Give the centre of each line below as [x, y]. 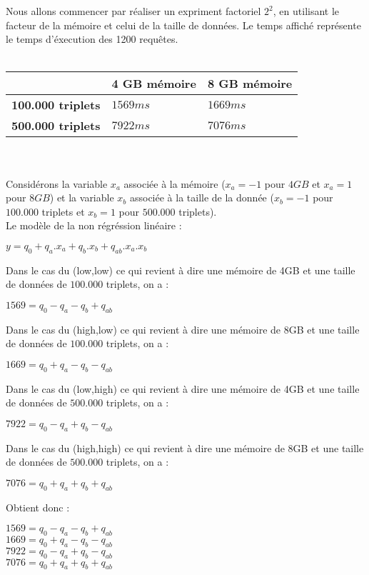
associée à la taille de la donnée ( [202, 197]
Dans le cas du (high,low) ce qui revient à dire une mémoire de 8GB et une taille [183, 329]
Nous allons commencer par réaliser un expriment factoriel [133, 11]
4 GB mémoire [154, 84]
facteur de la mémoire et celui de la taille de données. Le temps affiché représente [183, 25]
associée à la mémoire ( [175, 183]
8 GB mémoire [250, 84]
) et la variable [82, 197]
